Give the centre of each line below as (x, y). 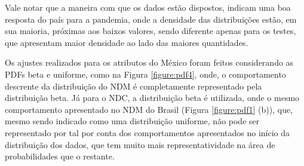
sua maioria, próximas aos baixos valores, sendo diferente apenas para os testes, (151, 31)
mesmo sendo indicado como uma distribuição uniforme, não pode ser (132, 121)
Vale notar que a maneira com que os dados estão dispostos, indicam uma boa (148, 7)
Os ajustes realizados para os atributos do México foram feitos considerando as (149, 62)
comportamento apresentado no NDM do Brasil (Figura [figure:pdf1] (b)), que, (149, 109)
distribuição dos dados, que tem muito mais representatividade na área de (140, 144)
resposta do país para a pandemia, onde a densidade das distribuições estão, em (151, 19)
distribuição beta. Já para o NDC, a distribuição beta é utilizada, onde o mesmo (152, 98)
